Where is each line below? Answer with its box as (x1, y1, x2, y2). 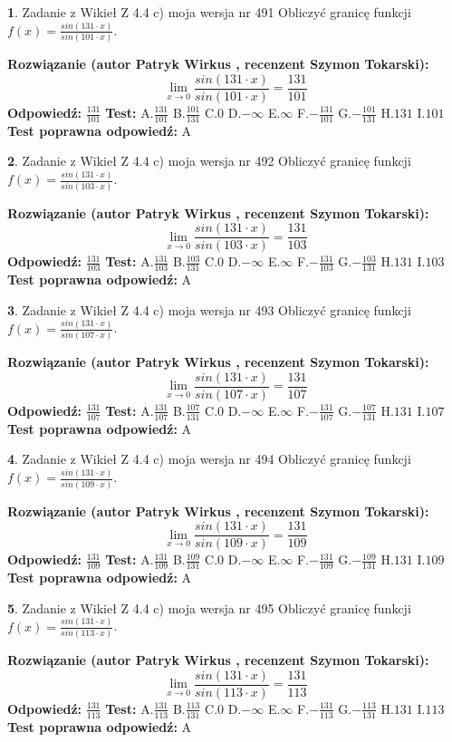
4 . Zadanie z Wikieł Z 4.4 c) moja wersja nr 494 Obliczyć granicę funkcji (7, 449, 411, 468)
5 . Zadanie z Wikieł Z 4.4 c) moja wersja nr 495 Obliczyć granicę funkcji (7, 598, 411, 617)
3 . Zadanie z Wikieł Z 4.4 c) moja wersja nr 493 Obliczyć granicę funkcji (7, 300, 411, 319)
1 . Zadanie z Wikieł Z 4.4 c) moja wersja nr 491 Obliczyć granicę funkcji (7, 3, 411, 21)
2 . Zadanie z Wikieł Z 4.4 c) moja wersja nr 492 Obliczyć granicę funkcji (7, 151, 411, 170)
